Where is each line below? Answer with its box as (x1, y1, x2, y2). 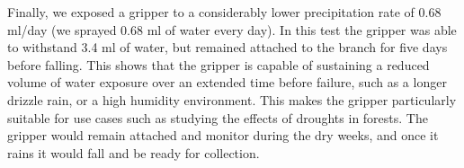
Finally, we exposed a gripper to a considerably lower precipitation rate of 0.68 (7, 3, 442, 21)
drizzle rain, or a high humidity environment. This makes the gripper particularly (7, 90, 457, 109)
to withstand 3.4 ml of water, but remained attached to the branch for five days (7, 38, 448, 57)
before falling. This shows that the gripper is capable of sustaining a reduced (7, 55, 430, 74)
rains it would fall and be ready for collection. (7, 143, 260, 162)
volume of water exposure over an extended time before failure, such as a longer (7, 73, 447, 92)
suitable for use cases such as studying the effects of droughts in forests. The (7, 108, 428, 127)
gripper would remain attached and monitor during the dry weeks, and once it (7, 126, 439, 145)
